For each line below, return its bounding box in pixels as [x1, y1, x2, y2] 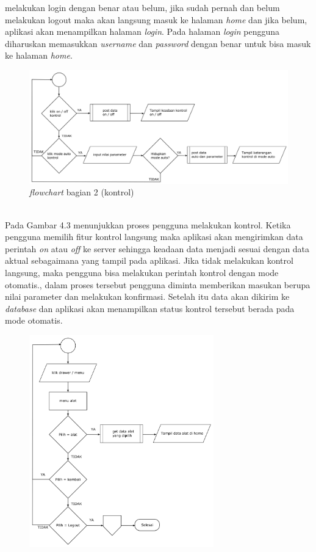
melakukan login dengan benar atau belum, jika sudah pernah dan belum [5, 1, 280, 13]
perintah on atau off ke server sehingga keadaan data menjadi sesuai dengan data [5, 242, 310, 255]
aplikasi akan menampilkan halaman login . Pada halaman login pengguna [5, 25, 280, 38]
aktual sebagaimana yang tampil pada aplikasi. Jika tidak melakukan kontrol [5, 254, 293, 267]
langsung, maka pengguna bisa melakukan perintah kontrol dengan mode [5, 266, 279, 279]
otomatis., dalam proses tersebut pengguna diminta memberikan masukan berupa [5, 278, 311, 291]
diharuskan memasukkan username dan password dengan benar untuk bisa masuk [5, 37, 311, 49]
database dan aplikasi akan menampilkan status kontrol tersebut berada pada [5, 302, 295, 314]
